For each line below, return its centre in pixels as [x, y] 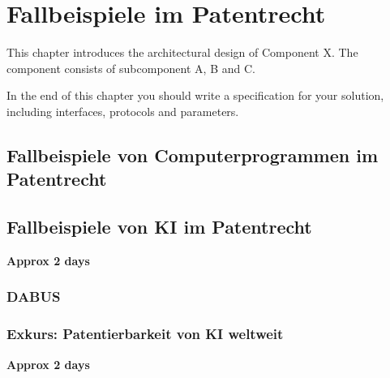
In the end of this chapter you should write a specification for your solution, [195, 95]
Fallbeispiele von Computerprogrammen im [193, 155]
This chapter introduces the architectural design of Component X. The [182, 52]
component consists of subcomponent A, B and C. [131, 68]
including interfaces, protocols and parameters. [123, 111]
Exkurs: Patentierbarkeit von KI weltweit [145, 334]
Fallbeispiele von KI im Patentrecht [159, 227]
